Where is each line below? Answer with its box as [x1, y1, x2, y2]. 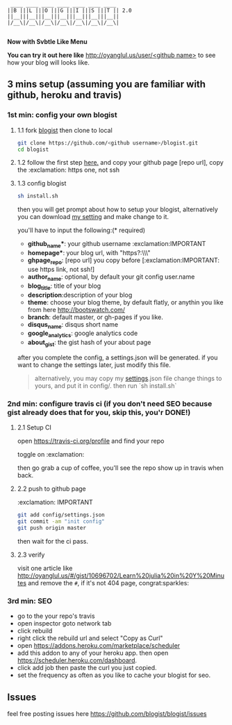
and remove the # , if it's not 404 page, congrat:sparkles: [27, 578, 190, 587]
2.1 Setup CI [17, 423, 52, 432]
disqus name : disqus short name [27, 320, 119, 330]
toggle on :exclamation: [17, 450, 85, 459]
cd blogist [17, 146, 49, 153]
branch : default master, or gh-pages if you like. [27, 313, 163, 321]
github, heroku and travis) [7, 89, 122, 101]
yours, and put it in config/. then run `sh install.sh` [34, 381, 177, 390]
